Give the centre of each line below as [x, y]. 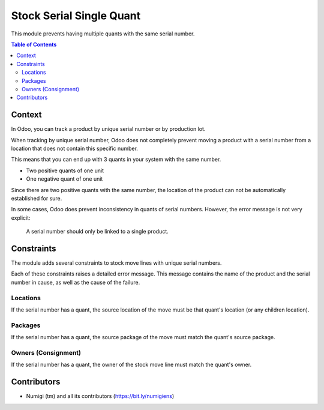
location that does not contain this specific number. [74, 148]
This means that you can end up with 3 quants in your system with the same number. [116, 160]
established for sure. [37, 198]
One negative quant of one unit [64, 179]
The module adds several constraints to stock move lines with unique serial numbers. [116, 263]
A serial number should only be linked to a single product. [97, 232]
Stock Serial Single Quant [76, 16]
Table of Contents [34, 44]
